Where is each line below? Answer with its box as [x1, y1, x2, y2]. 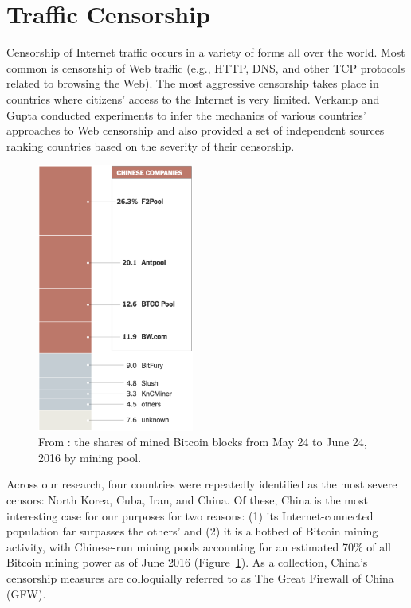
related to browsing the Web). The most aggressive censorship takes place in [6, 75, 379, 92]
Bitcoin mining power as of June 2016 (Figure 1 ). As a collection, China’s [6, 554, 368, 571]
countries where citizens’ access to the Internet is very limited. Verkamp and [6, 90, 380, 107]
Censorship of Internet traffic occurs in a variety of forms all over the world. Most [6, 44, 405, 61]
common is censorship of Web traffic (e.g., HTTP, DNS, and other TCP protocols [6, 59, 405, 76]
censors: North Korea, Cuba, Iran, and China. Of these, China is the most [6, 491, 368, 508]
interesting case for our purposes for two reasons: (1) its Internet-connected [6, 507, 374, 524]
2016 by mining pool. [38, 449, 142, 465]
